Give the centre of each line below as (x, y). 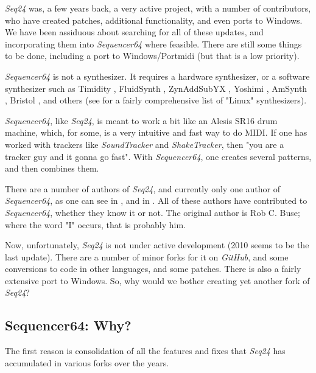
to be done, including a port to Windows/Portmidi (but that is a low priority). (152, 56)
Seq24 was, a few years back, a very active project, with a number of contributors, (158, 8)
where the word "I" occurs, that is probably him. (96, 224)
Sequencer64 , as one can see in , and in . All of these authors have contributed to (156, 200)
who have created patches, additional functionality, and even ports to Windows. (154, 20)
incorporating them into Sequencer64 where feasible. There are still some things (153, 44)
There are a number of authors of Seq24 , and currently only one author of (143, 188)
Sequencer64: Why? (68, 325)
